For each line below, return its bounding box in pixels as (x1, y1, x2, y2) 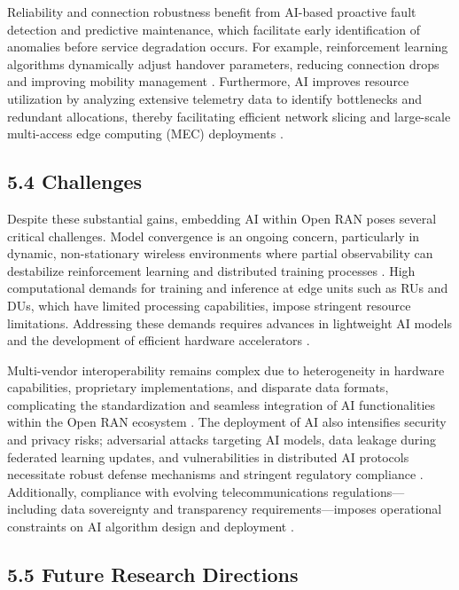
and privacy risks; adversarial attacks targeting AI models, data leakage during (7, 430, 437, 449)
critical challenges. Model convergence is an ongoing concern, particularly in (7, 226, 420, 245)
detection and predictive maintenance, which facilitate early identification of (7, 20, 420, 38)
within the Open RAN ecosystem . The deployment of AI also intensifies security (7, 413, 447, 431)
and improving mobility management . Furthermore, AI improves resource (7, 72, 409, 90)
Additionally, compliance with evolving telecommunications (7, 482, 329, 500)
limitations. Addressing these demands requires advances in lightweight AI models (7, 313, 452, 332)
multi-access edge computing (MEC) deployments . (7, 124, 284, 143)
